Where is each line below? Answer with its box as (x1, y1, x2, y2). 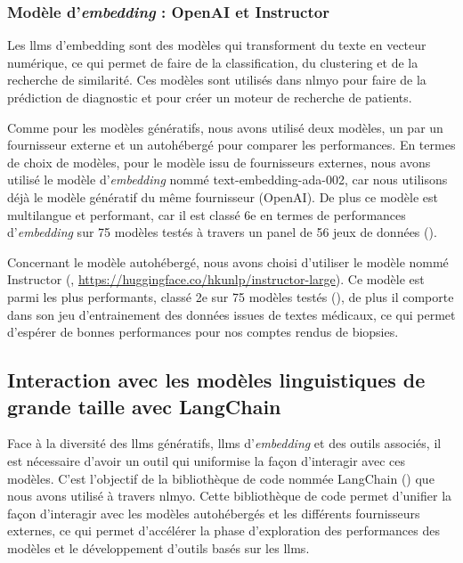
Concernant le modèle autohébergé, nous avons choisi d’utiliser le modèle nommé (7, 252, 449, 271)
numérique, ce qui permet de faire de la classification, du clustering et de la (7, 53, 418, 71)
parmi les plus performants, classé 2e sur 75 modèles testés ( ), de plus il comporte (7, 287, 454, 306)
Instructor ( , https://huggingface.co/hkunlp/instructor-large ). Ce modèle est (7, 270, 425, 289)
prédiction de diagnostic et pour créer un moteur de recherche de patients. (7, 88, 412, 106)
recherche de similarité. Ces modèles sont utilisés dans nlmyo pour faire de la (7, 70, 426, 89)
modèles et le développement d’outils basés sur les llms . (7, 538, 310, 557)
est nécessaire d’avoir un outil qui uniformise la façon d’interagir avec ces (7, 451, 406, 469)
